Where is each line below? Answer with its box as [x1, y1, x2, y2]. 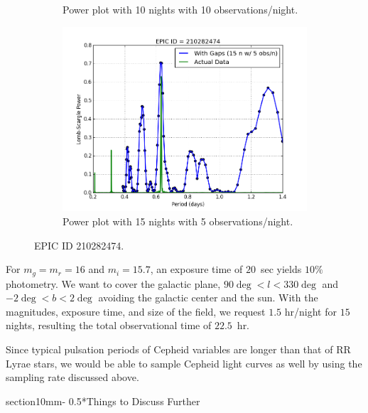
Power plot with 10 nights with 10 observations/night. [63, 2, 298, 16]
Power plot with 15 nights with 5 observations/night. [63, 213, 293, 228]
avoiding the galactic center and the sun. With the [98, 290, 318, 305]
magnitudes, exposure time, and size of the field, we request [6, 304, 266, 318]
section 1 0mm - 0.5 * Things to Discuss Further [6, 393, 200, 408]
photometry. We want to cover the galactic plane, [6, 276, 221, 291]
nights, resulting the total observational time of [6, 318, 212, 333]
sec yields [260, 262, 302, 277]
